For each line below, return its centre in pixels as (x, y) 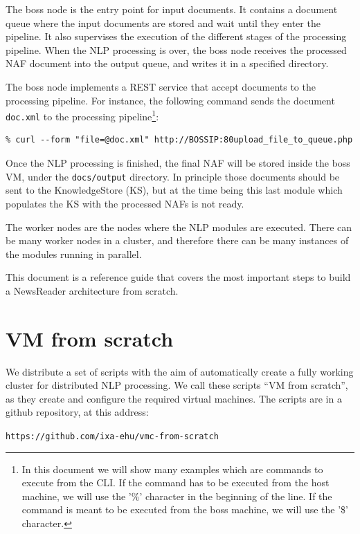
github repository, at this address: (77, 412)
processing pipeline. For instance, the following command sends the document (170, 100)
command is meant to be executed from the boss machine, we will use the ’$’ (185, 509)
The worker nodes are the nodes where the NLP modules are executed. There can (179, 227)
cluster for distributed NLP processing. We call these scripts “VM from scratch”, (177, 385)
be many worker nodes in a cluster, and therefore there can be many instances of (177, 240)
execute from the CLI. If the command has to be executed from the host (175, 482)
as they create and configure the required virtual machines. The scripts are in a (174, 398)
